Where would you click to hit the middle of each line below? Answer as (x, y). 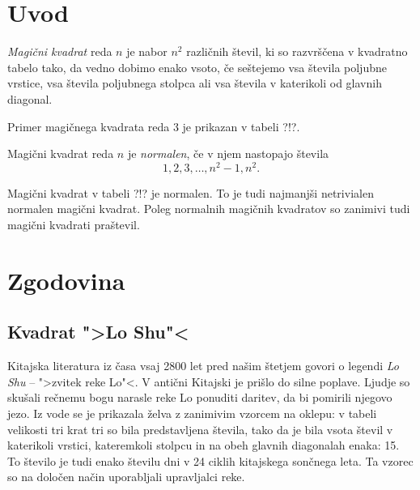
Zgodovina (66, 280)
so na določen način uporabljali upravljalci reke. (126, 477)
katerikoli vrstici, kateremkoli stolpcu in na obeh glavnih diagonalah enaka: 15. (204, 445)
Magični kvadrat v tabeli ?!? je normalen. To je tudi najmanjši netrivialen (191, 192)
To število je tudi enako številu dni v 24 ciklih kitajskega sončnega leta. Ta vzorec (210, 460)
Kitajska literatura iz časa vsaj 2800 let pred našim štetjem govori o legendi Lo (203, 366)
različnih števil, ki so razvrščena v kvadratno (297, 51)
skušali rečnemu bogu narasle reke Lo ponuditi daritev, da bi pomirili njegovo (200, 397)
